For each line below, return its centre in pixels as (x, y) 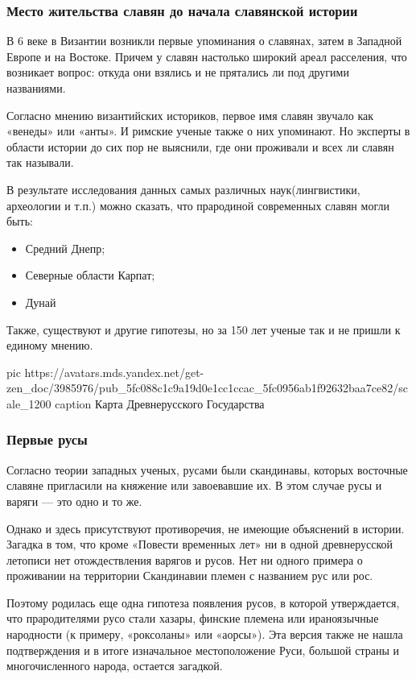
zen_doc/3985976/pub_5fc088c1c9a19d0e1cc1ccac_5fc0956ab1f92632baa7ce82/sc (207, 388)
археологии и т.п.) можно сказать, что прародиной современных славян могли (198, 205)
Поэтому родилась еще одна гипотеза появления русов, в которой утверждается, (203, 602)
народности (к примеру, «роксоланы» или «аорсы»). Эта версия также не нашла (205, 634)
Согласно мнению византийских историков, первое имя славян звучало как (190, 115)
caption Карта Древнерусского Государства (160, 403)
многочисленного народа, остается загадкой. (115, 666)
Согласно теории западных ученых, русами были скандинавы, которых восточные (207, 469)
